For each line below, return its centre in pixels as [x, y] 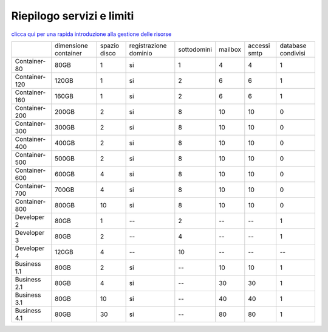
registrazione [148, 46]
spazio [110, 46]
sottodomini [195, 49]
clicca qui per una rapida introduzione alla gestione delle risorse [91, 34]
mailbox [230, 49]
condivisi [293, 53]
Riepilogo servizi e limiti [73, 16]
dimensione [71, 46]
